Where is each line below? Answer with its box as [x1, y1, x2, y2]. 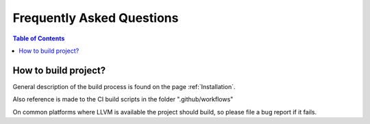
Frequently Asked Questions [12, 10, 179, 25]
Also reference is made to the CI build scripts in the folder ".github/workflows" [12, 95, 234, 103]
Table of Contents [12, 34, 65, 42]
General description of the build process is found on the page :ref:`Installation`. [12, 82, 236, 90]
